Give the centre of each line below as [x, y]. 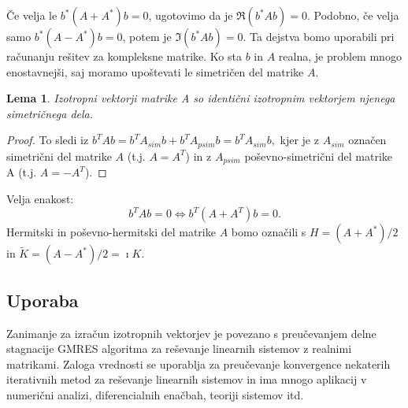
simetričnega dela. [50, 113]
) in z [198, 156]
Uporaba [43, 300]
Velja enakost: [40, 198]
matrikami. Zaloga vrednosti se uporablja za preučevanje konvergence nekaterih [198, 363]
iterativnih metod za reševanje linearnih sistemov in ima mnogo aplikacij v [187, 379]
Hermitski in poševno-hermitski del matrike [111, 232]
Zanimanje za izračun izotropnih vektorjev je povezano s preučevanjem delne [191, 333]
